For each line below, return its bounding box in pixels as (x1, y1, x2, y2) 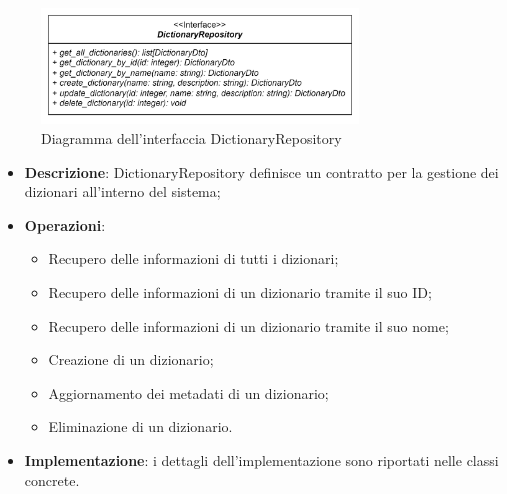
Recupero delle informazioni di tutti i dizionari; (48, 248, 339, 269)
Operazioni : (24, 214, 106, 235)
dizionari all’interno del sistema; (24, 181, 221, 202)
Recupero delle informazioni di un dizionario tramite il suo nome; (48, 315, 449, 336)
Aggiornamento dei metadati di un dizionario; (48, 382, 329, 403)
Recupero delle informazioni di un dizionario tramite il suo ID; (48, 282, 432, 303)
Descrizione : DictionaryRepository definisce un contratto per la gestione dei (24, 161, 499, 182)
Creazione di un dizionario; (48, 349, 214, 370)
